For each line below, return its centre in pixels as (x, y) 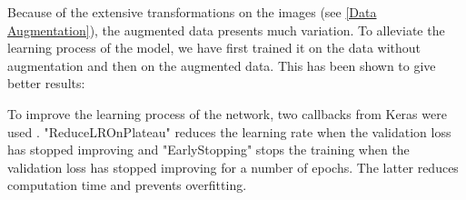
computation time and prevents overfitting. (127, 185)
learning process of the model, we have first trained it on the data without (214, 48)
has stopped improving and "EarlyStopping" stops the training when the (208, 150)
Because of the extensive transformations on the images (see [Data (192, 12)
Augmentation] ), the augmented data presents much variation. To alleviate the (226, 30)
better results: (46, 83)
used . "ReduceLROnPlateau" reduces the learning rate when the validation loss (229, 131)
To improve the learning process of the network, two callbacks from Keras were (227, 113)
